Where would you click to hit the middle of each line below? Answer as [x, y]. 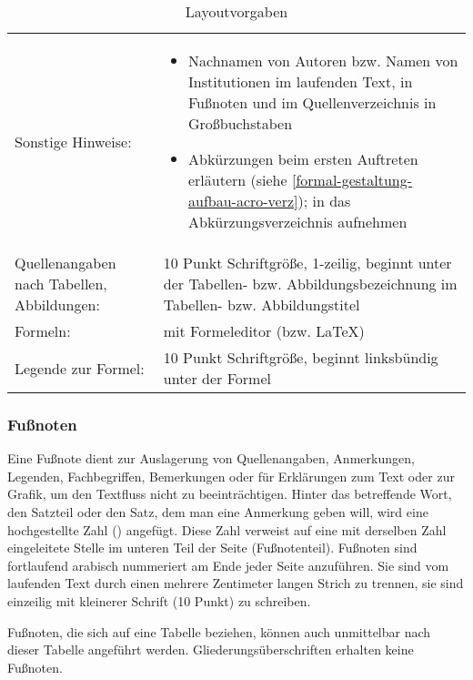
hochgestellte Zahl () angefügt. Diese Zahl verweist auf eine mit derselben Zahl [227, 529]
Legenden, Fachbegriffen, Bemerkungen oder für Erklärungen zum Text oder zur [231, 476]
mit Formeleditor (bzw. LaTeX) [264, 331]
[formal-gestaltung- [352, 180]
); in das [324, 201]
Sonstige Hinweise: [73, 141]
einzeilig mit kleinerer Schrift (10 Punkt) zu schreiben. [159, 600]
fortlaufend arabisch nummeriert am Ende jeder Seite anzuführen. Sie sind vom [228, 565]
